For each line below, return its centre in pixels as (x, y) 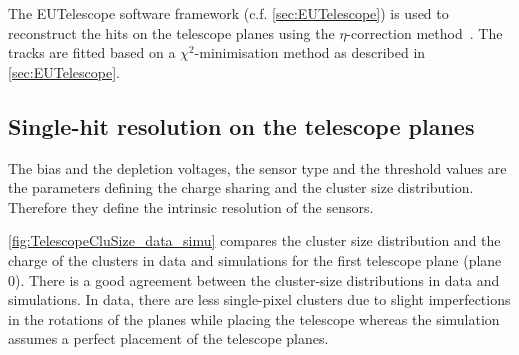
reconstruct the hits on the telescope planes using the (171, 32)
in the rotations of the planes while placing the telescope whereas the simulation (254, 318)
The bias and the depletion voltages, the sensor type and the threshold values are (257, 167)
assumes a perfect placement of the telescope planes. (168, 338)
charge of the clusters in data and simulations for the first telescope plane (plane (255, 259)
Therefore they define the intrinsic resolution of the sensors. (191, 206)
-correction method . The (424, 32)
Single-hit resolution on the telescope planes (241, 125)
